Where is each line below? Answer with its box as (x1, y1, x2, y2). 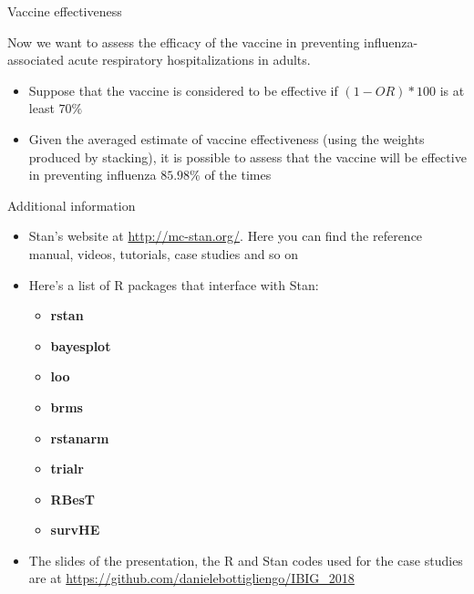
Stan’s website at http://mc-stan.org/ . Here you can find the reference (28, 226, 423, 245)
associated (7, 50, 64, 69)
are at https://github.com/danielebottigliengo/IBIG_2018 (28, 568, 355, 588)
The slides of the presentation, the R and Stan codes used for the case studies (28, 550, 463, 569)
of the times (204, 165, 272, 184)
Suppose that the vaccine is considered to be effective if (28, 80, 338, 99)
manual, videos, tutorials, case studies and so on (28, 244, 299, 263)
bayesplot (50, 336, 111, 355)
